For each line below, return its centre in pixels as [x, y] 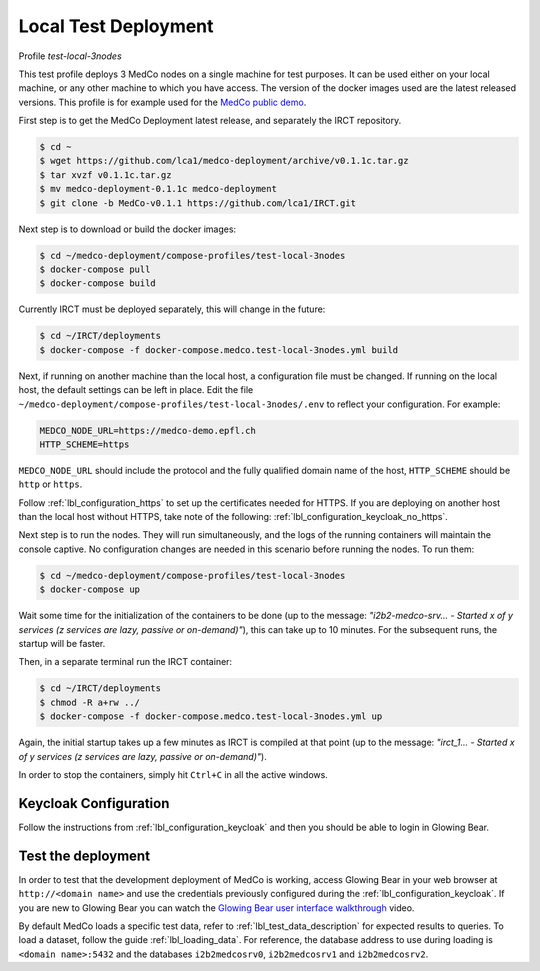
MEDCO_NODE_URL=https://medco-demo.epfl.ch [148, 430]
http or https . [50, 484]
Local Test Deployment [116, 26]
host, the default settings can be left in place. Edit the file [136, 390]
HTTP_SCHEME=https [84, 444]
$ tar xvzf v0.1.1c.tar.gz [105, 174]
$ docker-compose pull [95, 269]
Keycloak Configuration [94, 803]
